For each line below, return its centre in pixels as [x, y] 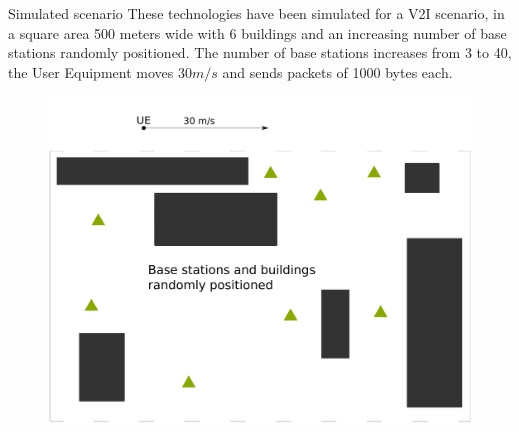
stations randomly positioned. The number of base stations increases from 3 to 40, [260, 52]
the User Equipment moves [91, 71]
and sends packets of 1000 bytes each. [337, 71]
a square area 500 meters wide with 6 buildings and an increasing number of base [257, 32]
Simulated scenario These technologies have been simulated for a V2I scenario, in [256, 13]
